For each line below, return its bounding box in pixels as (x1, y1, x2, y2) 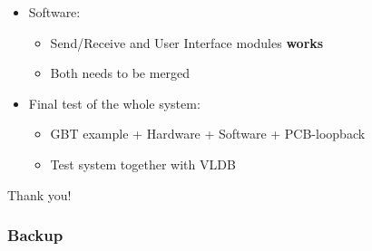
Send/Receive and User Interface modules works (50, 33, 324, 52)
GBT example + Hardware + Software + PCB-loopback (50, 124, 366, 143)
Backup (7, 224, 64, 246)
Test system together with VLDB (50, 154, 236, 173)
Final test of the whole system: (28, 93, 201, 112)
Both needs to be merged (50, 63, 191, 82)
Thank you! (7, 185, 72, 204)
